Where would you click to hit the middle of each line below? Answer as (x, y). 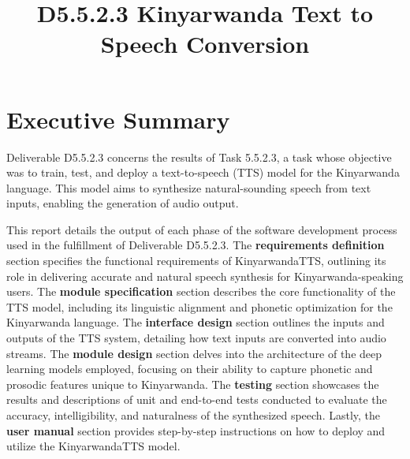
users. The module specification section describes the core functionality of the (201, 291)
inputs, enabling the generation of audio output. (123, 203)
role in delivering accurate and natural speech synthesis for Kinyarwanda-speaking (205, 276)
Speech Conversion (205, 44)
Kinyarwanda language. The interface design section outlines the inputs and (196, 322)
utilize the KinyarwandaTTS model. (93, 446)
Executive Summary (118, 119)
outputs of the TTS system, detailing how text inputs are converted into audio (196, 338)
